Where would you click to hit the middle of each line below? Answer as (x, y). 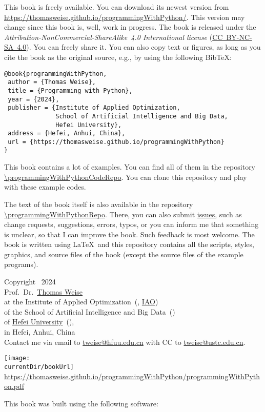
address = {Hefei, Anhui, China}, (67, 133)
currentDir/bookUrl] (39, 367)
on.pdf (14, 386)
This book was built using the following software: (81, 403)
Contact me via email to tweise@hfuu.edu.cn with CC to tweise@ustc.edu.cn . (125, 342)
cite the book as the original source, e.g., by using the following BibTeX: (118, 57)
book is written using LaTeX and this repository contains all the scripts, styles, (129, 244)
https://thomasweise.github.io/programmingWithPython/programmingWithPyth (132, 376)
